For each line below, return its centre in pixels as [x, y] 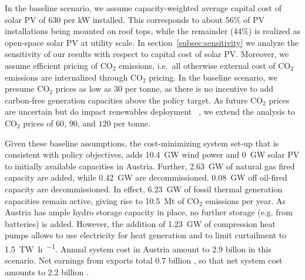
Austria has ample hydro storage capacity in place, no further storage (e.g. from [149, 212]
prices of [38, 123]
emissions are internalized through [66, 77]
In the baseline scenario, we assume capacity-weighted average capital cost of [143, 8]
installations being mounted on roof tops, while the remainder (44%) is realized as [152, 31]
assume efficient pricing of [51, 65]
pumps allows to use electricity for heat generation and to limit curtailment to [146, 235]
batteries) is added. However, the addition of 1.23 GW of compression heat [140, 223]
